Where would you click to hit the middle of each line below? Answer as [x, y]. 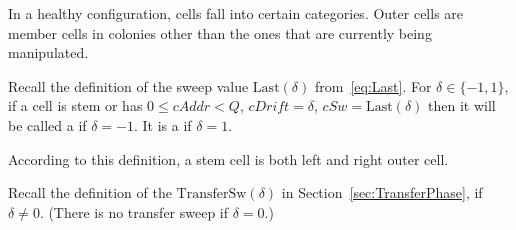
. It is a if [163, 124]
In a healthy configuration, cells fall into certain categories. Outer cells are [236, 13]
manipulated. [48, 52]
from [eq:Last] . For [373, 85]
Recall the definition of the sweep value [128, 85]
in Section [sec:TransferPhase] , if [382, 192]
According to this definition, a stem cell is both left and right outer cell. [228, 158]
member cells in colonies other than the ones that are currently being [220, 32]
